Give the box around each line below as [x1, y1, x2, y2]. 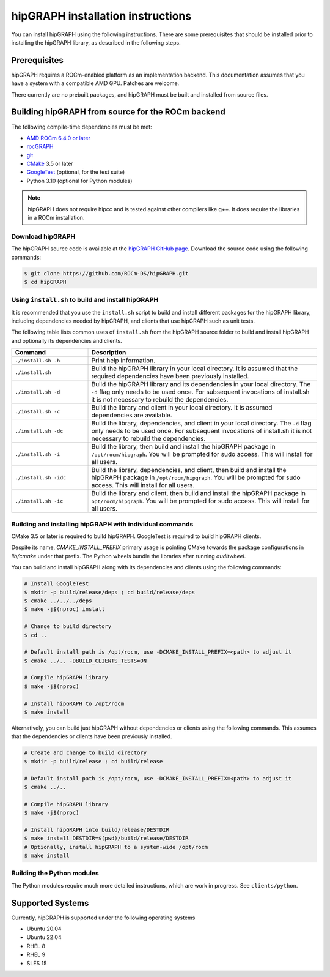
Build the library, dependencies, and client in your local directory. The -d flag [91, 419, 312, 428]
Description [91, 348, 127, 357]
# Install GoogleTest [24, 580, 89, 587]
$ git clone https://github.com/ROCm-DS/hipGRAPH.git [24, 270, 189, 277]
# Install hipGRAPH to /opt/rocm [24, 700, 125, 707]
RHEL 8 [26, 942, 46, 949]
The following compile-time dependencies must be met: [11, 123, 152, 130]
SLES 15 [26, 959, 47, 967]
